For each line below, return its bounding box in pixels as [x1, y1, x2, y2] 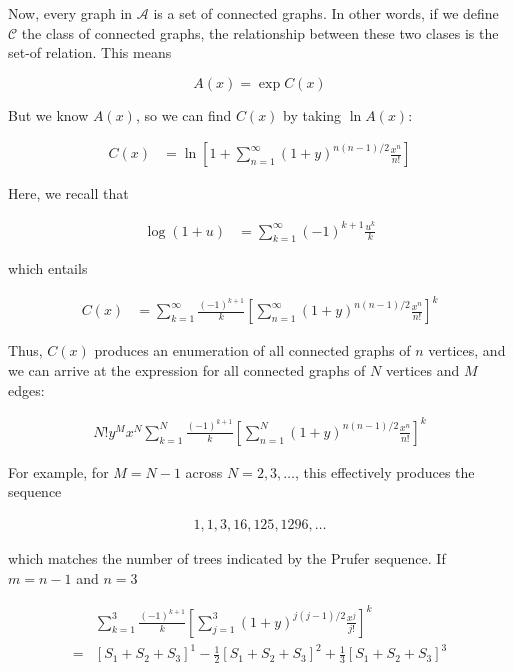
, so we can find [135, 104, 232, 125]
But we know [8, 104, 89, 125]
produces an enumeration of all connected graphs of [94, 340, 411, 361]
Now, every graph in [8, 3, 133, 23]
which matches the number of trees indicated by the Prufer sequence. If [8, 547, 446, 568]
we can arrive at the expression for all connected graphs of [8, 360, 366, 381]
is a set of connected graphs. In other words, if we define [153, 3, 499, 23]
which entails [8, 258, 88, 279]
